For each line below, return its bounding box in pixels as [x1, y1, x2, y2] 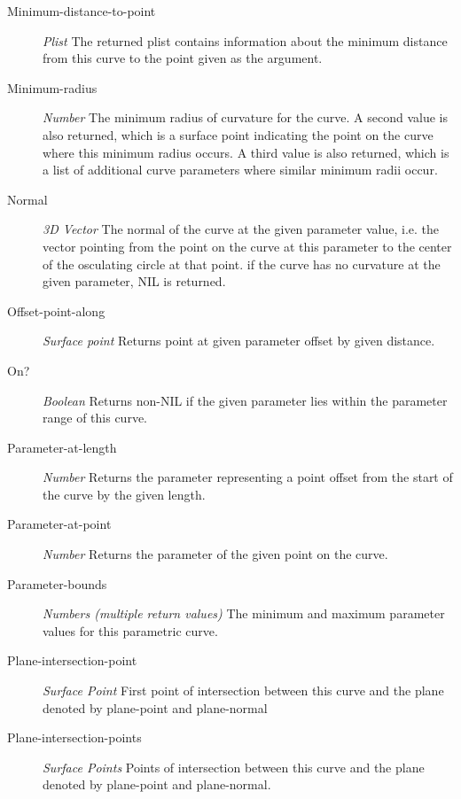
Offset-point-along [7, 301, 105, 320]
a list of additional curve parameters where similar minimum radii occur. [43, 160, 438, 179]
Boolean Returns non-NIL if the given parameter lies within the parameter [43, 391, 448, 409]
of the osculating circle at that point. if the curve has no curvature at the [43, 254, 441, 273]
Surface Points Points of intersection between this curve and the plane [43, 757, 425, 776]
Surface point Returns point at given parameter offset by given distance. [43, 331, 435, 350]
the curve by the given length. [43, 485, 206, 503]
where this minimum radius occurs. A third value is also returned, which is [43, 143, 449, 161]
